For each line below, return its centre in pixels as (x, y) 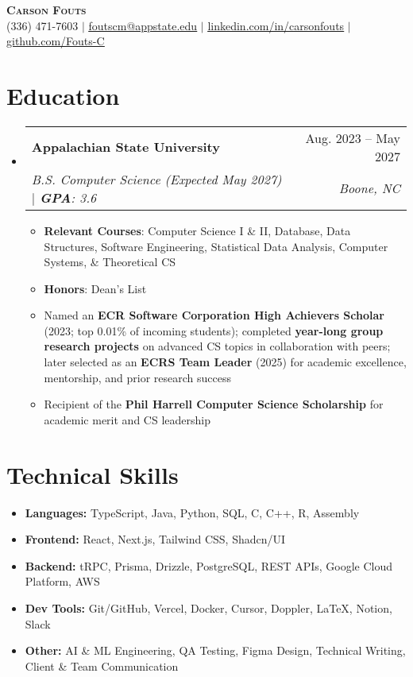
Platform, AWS (62, 581)
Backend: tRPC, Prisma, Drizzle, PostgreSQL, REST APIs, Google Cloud (209, 565)
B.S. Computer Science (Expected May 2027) (156, 179)
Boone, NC (369, 188)
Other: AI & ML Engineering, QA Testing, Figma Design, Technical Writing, (215, 650)
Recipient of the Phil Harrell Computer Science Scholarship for (214, 404)
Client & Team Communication (102, 665)
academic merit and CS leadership (127, 419)
